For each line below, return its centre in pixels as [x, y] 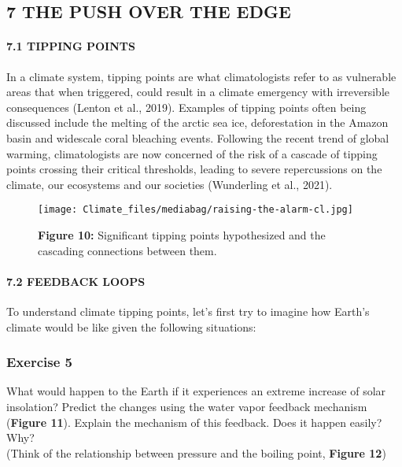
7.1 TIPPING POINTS [71, 46]
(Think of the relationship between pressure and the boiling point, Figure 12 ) [196, 452]
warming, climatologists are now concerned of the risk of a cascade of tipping [192, 153]
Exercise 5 [39, 362]
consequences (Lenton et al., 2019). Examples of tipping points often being [186, 107]
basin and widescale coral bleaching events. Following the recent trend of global [198, 137]
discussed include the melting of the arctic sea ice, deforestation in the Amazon [197, 122]
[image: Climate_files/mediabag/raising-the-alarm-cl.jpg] [195, 210]
